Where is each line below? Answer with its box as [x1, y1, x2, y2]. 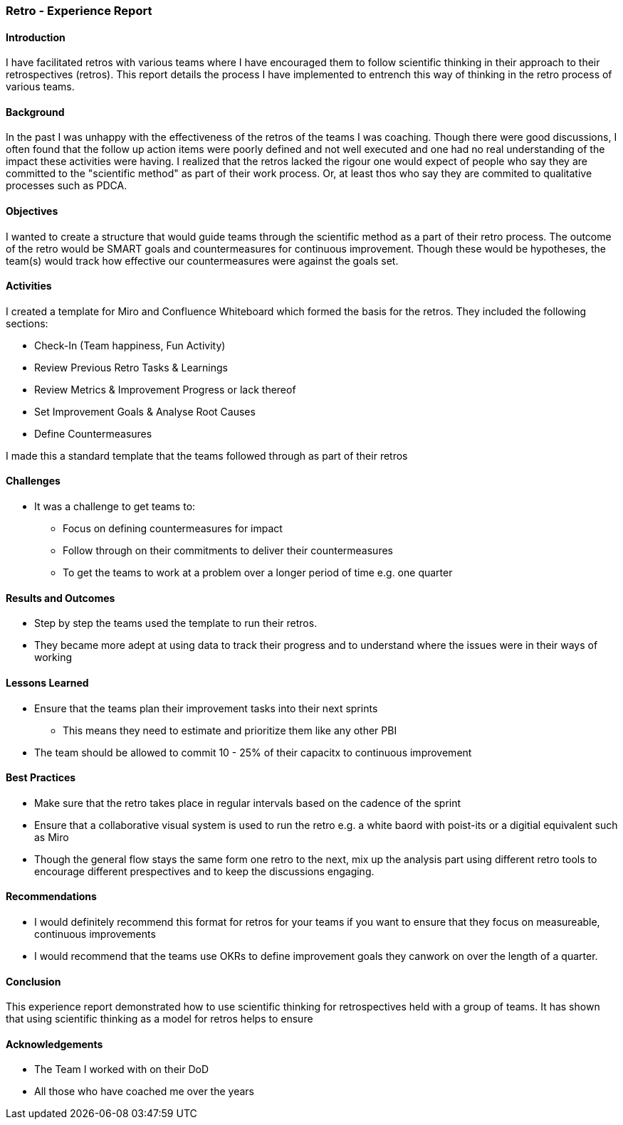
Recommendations [6, 890, 97, 903]
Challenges [6, 475, 61, 487]
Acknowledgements [6, 1037, 103, 1050]
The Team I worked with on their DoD [34, 1063, 209, 1076]
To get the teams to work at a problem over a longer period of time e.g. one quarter [63, 566, 453, 579]
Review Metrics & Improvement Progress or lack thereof [34, 383, 296, 396]
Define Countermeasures [34, 427, 152, 440]
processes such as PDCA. [6, 179, 127, 192]
